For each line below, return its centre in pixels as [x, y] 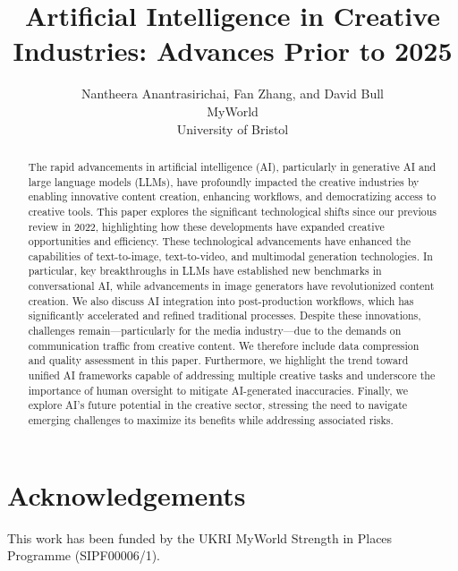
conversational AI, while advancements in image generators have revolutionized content [231, 286]
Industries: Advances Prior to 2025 [233, 51]
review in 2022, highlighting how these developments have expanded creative [206, 226]
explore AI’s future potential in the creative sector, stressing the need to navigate [218, 405]
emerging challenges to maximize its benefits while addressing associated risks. [211, 420]
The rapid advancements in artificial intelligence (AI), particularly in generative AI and [232, 166]
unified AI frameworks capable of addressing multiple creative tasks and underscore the [232, 375]
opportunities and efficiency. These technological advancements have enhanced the [220, 241]
